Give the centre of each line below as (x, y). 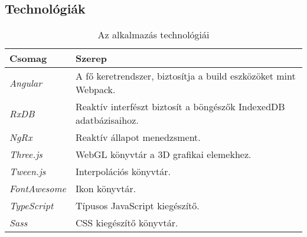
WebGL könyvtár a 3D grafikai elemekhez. (163, 154)
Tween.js (28, 172)
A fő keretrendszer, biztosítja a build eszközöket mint (185, 76)
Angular (26, 83)
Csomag (28, 58)
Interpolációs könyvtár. (123, 172)
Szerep (91, 58)
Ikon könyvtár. (106, 189)
